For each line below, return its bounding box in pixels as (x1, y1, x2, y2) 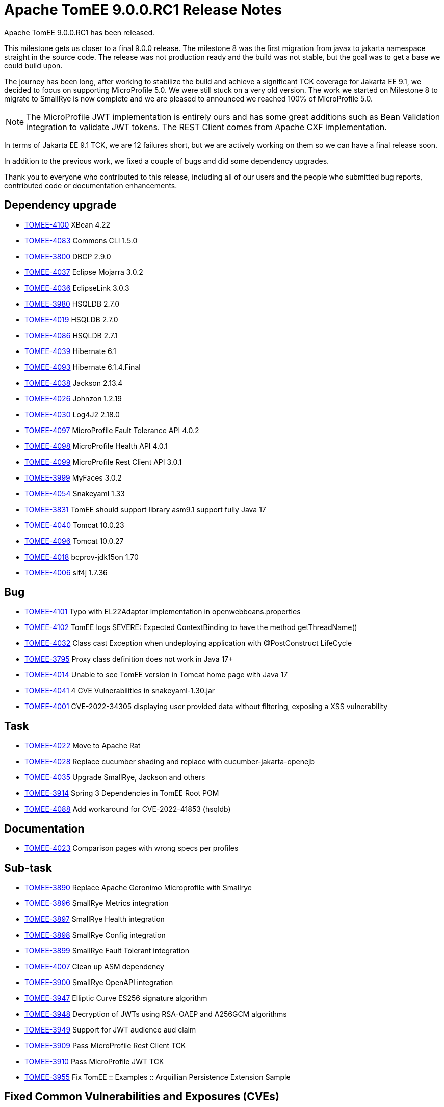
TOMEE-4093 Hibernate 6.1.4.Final (24, 362, 141, 371)
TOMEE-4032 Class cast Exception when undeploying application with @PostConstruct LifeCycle (24, 639, 352, 648)
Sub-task (4, 861, 52, 874)
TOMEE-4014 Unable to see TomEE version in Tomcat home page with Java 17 (24, 670, 288, 680)
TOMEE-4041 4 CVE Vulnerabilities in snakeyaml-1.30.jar (24, 686, 215, 695)
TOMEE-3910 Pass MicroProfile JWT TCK (24, 1056, 164, 1066)
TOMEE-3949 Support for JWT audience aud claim (24, 1025, 196, 1034)
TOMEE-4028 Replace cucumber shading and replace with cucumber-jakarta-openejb (24, 757, 315, 766)
